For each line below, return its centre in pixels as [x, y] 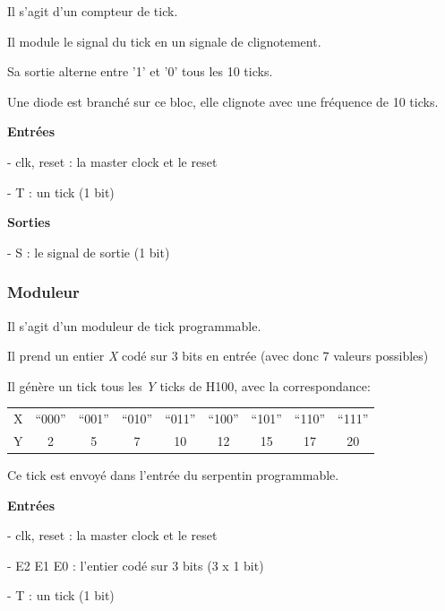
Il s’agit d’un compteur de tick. [93, 11]
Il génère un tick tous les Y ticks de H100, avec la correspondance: [189, 385]
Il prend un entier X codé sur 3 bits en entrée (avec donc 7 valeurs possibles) [218, 356]
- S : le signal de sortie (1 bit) [89, 252]
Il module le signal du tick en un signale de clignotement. [164, 41]
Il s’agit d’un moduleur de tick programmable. [134, 325]
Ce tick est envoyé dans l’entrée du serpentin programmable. [173, 475]
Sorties [29, 222]
